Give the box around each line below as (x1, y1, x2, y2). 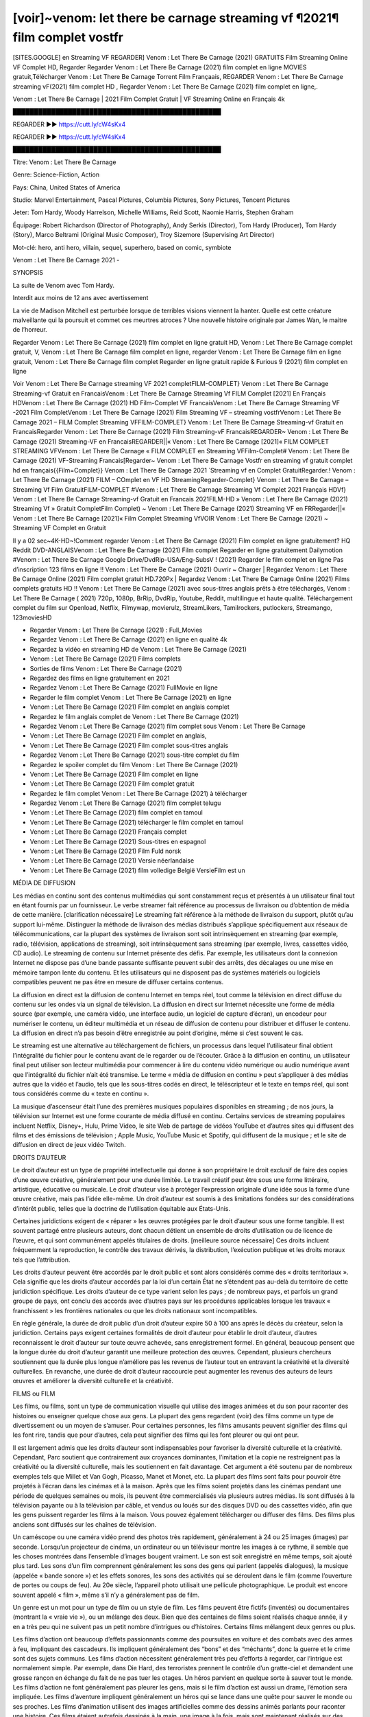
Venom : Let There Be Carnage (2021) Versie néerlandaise (29, 856, 195, 865)
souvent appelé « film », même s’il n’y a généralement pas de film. (12, 1591, 200, 1599)
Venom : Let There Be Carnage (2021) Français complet (29, 828, 187, 836)
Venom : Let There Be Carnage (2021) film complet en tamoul (29, 808, 203, 817)
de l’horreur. (12, 326, 47, 334)
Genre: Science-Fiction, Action (12, 170, 100, 179)
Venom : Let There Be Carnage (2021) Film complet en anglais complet (29, 703, 230, 711)
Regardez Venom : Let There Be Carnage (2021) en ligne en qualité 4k (29, 635, 227, 644)
